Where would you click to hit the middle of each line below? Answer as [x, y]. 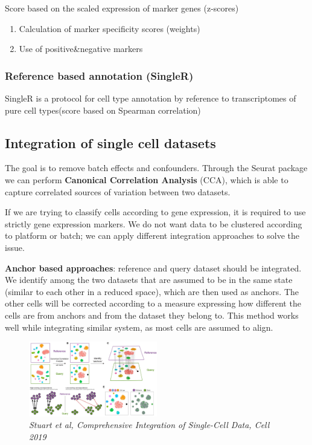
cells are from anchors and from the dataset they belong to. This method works [152, 315]
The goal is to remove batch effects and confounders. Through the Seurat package [156, 168]
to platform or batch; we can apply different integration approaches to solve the [152, 235]
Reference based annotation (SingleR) [99, 75]
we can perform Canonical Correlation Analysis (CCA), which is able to [147, 179]
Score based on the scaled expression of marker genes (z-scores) [122, 8]
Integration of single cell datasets [110, 142]
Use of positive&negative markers [81, 49]
